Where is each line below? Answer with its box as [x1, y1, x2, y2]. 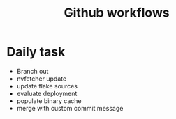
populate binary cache [16, 96, 82, 105]
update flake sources [16, 81, 78, 90]
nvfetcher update [16, 74, 67, 83]
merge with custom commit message [16, 104, 124, 112]
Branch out [16, 67, 49, 75]
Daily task [6, 44, 66, 60]
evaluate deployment [16, 89, 78, 97]
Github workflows [64, 5, 170, 21]
